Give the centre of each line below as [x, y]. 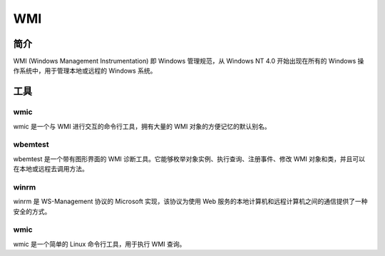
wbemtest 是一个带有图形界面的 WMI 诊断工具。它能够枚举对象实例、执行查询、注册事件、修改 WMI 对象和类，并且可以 [189, 159]
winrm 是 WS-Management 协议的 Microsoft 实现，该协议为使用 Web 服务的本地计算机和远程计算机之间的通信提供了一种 [190, 201]
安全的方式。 [32, 211]
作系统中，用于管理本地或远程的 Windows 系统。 [85, 71]
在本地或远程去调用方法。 [51, 169]
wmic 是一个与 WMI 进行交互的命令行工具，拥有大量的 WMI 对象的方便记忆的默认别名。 [142, 126]
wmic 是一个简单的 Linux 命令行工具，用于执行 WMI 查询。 [99, 244]
